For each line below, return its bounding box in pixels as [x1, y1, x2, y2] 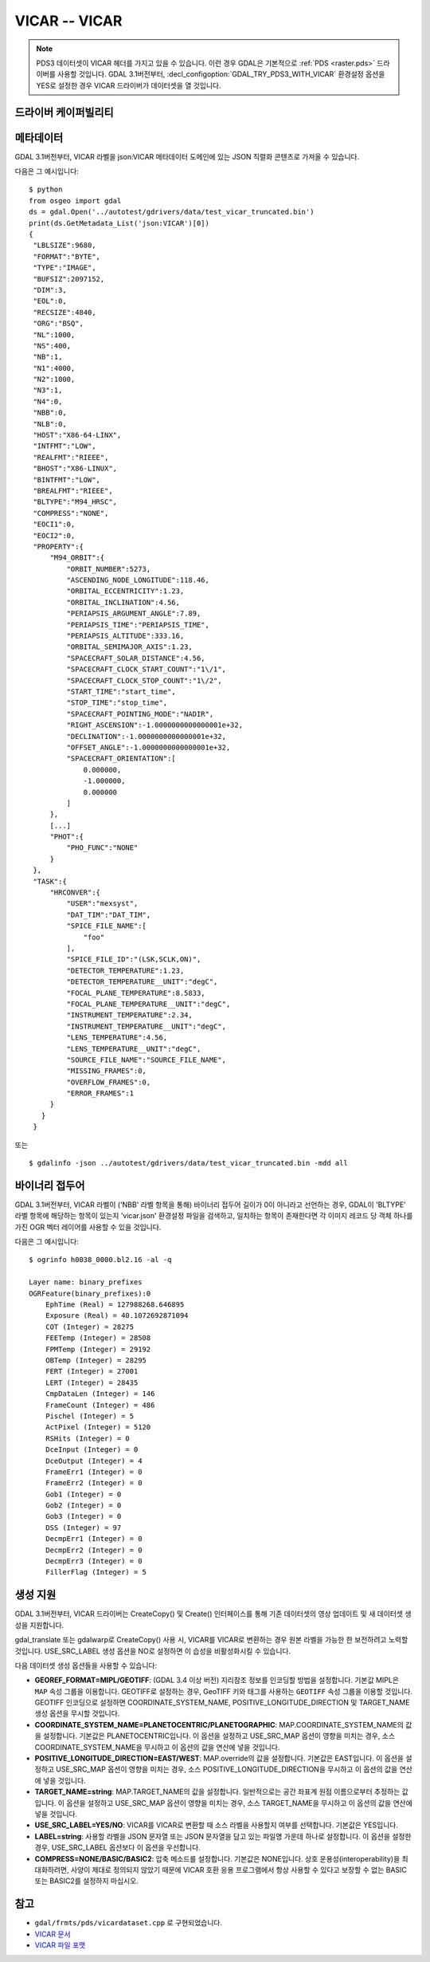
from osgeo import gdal [29, 196, 122, 205]
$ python [29, 185, 63, 195]
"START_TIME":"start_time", [66, 687, 177, 696]
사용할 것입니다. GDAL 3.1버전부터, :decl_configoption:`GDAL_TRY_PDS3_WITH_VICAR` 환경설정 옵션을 [57, 69, 385, 79]
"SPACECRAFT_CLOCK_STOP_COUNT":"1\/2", [66, 676, 222, 685]
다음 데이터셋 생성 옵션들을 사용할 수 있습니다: [14, 1661, 158, 1670]
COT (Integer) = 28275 [45, 1322, 135, 1331]
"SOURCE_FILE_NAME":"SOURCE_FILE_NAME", [66, 1055, 227, 1064]
